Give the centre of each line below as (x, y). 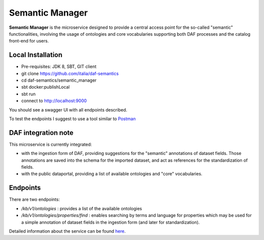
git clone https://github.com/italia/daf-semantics (70, 73)
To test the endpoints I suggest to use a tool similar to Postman (72, 119)
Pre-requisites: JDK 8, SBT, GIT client (59, 66)
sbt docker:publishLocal (45, 87)
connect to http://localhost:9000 (54, 101)
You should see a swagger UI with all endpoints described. (68, 109)
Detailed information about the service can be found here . (67, 231)
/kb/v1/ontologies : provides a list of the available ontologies (82, 208)
